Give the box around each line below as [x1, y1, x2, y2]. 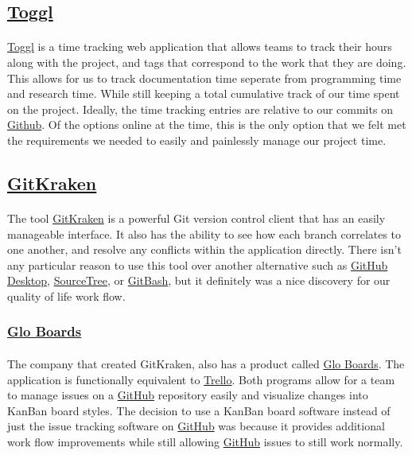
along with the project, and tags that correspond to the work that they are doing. [7, 53, 406, 70]
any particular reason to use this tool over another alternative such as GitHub [7, 256, 388, 273]
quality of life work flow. [7, 287, 126, 304]
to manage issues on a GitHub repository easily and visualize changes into [7, 387, 368, 403]
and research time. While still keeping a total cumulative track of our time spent [7, 85, 400, 102]
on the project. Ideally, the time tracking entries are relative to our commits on [7, 100, 393, 117]
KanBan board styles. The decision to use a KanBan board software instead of [7, 402, 391, 418]
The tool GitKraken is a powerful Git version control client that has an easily [7, 209, 386, 226]
